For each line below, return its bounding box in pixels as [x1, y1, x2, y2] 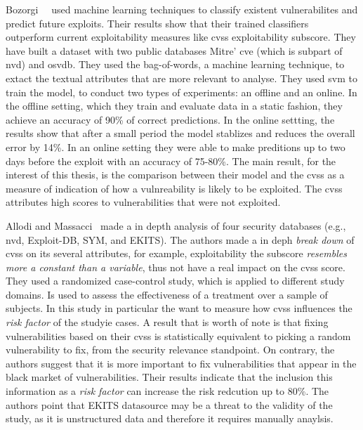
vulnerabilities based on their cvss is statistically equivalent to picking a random [6, 328, 351, 343]
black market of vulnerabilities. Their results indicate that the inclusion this [6, 370, 333, 384]
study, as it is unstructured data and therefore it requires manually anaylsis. [6, 411, 334, 426]
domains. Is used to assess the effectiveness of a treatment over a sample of [6, 287, 328, 301]
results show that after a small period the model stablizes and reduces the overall [6, 126, 355, 141]
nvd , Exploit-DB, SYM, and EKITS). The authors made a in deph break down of [6, 232, 355, 247]
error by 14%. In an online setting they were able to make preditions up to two [6, 139, 345, 154]
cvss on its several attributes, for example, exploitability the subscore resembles [6, 246, 347, 261]
